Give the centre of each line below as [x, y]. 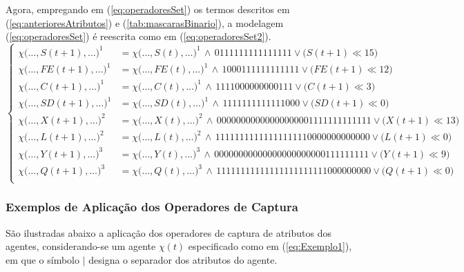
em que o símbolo [43, 259]
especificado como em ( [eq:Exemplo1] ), [270, 246]
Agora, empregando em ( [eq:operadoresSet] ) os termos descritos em [148, 9]
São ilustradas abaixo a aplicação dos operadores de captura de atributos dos [169, 232]
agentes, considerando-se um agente [81, 246]
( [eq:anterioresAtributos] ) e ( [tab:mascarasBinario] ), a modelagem [145, 22]
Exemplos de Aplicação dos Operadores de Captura [152, 207]
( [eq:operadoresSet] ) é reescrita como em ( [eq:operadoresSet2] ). [138, 36]
